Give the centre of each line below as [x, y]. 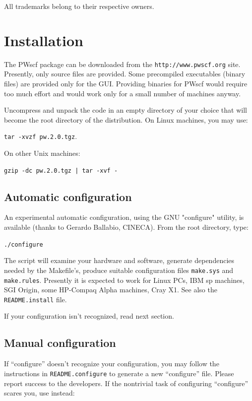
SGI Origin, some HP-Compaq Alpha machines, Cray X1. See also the [111, 290]
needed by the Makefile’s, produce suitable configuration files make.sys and [119, 270]
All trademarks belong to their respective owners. [79, 6]
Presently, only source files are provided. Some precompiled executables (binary [125, 74]
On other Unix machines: [42, 153]
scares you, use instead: [39, 393]
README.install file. [35, 299]
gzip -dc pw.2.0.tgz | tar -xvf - [61, 170]
